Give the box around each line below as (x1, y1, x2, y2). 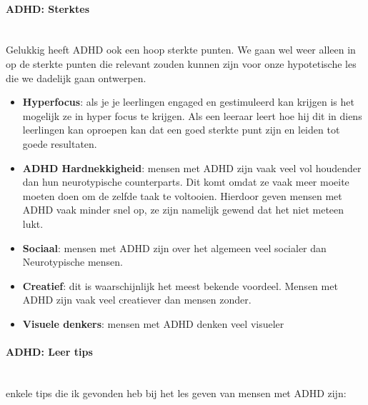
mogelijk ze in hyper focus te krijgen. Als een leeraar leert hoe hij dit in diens (22, 108, 362, 123)
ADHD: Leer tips (6, 344, 93, 359)
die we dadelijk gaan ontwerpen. (6, 70, 146, 85)
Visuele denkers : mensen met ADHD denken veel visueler (22, 316, 284, 331)
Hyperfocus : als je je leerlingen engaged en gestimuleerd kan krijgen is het (22, 94, 354, 109)
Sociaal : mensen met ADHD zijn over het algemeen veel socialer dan (22, 240, 327, 255)
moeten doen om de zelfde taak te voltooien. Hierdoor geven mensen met (22, 188, 342, 203)
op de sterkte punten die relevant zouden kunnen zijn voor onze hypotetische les (6, 56, 357, 71)
